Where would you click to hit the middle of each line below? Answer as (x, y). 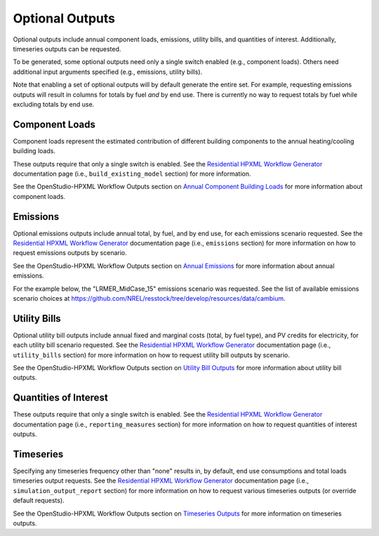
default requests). (39, 501)
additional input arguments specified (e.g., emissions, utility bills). (108, 72)
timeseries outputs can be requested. (67, 48)
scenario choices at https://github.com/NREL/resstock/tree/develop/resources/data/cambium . (149, 298)
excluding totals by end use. (54, 104)
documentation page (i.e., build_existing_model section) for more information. (132, 174)
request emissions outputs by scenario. (70, 253)
